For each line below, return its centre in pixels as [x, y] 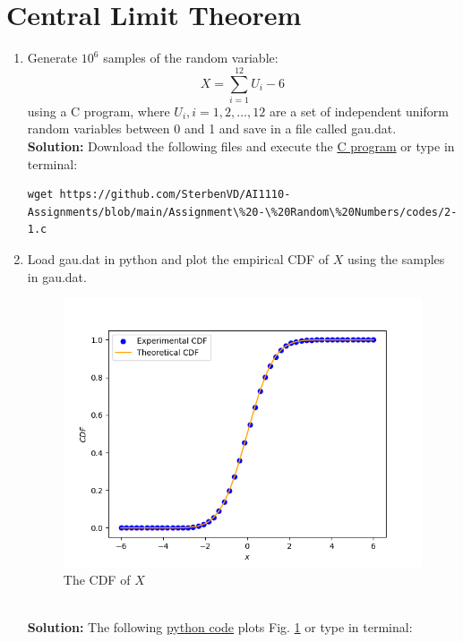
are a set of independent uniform [359, 111]
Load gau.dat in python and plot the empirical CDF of [178, 259]
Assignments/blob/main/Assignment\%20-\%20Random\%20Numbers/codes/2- [242, 212]
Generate [52, 58]
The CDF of [97, 579]
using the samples [396, 259]
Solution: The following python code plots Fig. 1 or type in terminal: [220, 627]
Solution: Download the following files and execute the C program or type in [241, 146]
